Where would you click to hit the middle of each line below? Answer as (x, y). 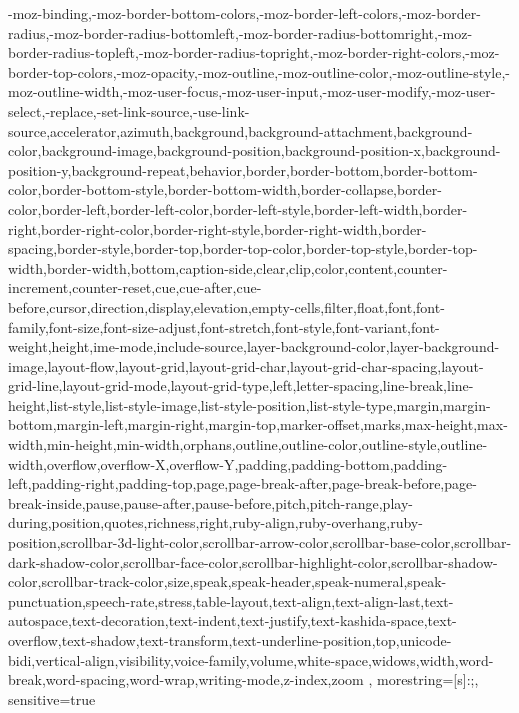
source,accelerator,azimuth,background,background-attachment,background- (240, 130)
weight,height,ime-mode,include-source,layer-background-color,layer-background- (254, 346)
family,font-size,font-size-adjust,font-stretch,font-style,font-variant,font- (224, 326)
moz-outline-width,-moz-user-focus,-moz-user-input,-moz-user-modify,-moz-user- (252, 91)
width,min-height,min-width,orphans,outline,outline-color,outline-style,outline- (248, 444)
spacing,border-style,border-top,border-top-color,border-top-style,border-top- (243, 248)
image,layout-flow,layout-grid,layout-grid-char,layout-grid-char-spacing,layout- (246, 365)
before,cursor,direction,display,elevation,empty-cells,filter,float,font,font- (226, 306)
